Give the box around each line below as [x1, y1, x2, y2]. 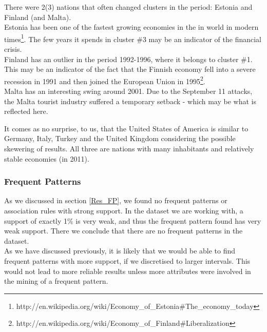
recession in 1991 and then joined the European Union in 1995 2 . [4, 74, 205, 86]
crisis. [4, 44, 22, 54]
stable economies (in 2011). [4, 153, 89, 164]
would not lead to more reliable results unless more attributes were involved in [4, 265, 251, 276]
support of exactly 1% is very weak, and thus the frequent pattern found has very [4, 215, 261, 226]
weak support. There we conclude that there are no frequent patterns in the [4, 225, 243, 236]
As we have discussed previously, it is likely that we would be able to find [4, 245, 236, 256]
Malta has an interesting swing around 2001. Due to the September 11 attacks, [4, 86, 253, 96]
